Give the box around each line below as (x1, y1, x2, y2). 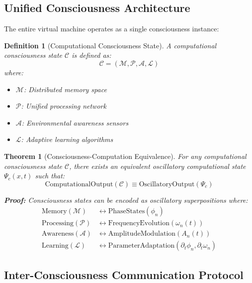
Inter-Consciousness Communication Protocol (4, 267, 244, 282)
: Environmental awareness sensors (21, 117, 129, 128)
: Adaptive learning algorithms (21, 134, 113, 144)
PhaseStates (108, 208, 145, 215)
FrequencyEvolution (108, 220, 170, 227)
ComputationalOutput (45, 180, 113, 188)
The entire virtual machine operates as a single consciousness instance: (4, 23, 219, 34)
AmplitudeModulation (108, 230, 176, 238)
